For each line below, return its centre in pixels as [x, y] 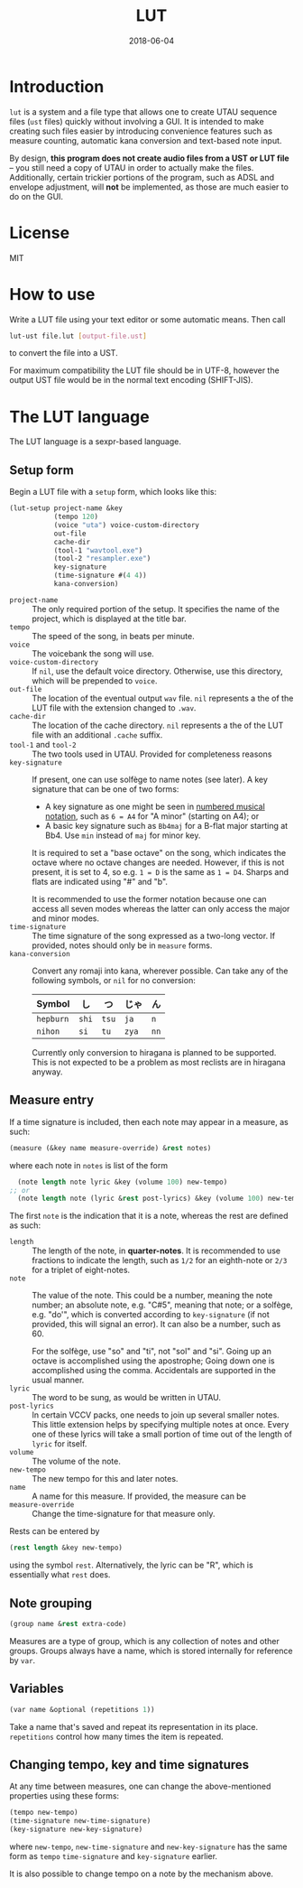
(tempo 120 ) [76, 517]
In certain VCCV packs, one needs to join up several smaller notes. [156, 1415]
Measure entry [52, 1100]
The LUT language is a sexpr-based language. [96, 442]
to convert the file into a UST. [64, 353]
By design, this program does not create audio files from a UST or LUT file [150, 158]
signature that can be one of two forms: [106, 789]
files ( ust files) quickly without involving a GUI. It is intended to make [137, 121]
